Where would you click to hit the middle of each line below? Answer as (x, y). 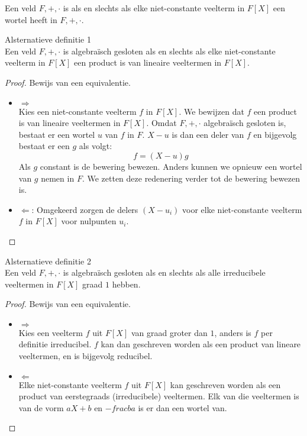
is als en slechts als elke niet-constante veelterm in (154, 8)
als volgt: (96, 146)
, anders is (233, 332)
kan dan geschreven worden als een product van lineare (201, 344)
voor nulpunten (89, 221)
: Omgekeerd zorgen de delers (85, 209)
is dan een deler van (208, 134)
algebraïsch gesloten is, (245, 123)
